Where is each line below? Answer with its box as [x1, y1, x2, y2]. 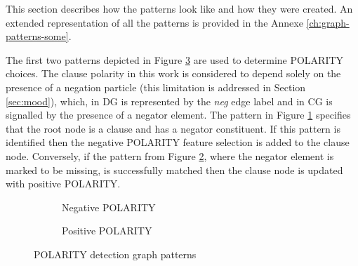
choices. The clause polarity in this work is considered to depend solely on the [6, 66, 341, 81]
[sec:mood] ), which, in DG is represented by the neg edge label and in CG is [6, 93, 333, 108]
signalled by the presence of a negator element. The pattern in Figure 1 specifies [6, 107, 351, 122]
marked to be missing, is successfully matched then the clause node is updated [6, 162, 343, 177]
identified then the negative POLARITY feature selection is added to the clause [6, 135, 350, 149]
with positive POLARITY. [6, 176, 121, 191]
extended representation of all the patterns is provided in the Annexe [6, 15, 303, 29]
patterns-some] [6, 29, 69, 44]
